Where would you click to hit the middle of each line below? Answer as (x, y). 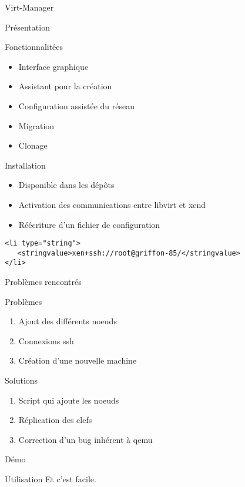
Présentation (27, 27)
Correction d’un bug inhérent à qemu (85, 439)
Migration (36, 125)
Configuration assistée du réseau (76, 105)
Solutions (21, 380)
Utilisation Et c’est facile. (51, 479)
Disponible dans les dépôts (66, 185)
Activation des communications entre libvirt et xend (112, 204)
